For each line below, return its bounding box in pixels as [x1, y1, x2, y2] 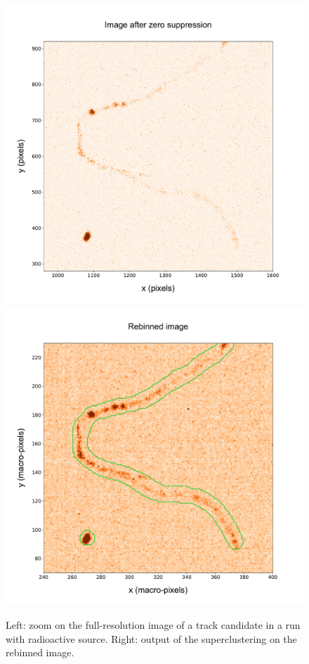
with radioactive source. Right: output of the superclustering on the [6, 631, 297, 646]
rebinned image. [6, 645, 74, 660]
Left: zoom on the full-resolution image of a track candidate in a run [6, 618, 301, 632]
